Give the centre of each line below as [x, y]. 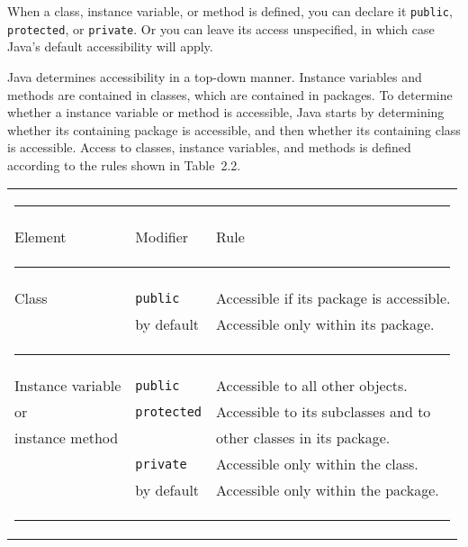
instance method [67, 438]
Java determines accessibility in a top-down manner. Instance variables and [215, 76]
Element [40, 237]
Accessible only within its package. [325, 324]
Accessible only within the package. [328, 490]
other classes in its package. [303, 438]
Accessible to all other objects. [312, 386]
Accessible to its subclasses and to [324, 412]
